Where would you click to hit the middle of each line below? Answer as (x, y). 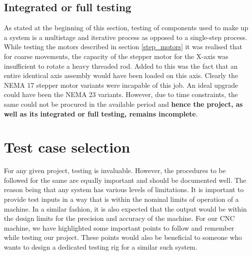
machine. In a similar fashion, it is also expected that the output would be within (126, 208)
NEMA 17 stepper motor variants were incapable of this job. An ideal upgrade (121, 85)
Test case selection (67, 147)
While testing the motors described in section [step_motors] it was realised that (123, 47)
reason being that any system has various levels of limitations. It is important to (124, 189)
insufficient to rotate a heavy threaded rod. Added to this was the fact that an (121, 66)
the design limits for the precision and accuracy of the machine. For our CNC (119, 218)
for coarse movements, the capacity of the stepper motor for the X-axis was (116, 56)
